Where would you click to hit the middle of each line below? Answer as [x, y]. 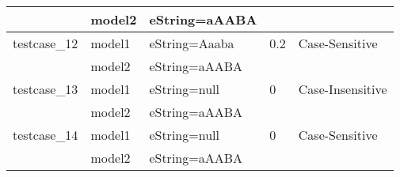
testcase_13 [46, 89]
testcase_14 [46, 135]
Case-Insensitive [343, 89]
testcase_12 [46, 43]
